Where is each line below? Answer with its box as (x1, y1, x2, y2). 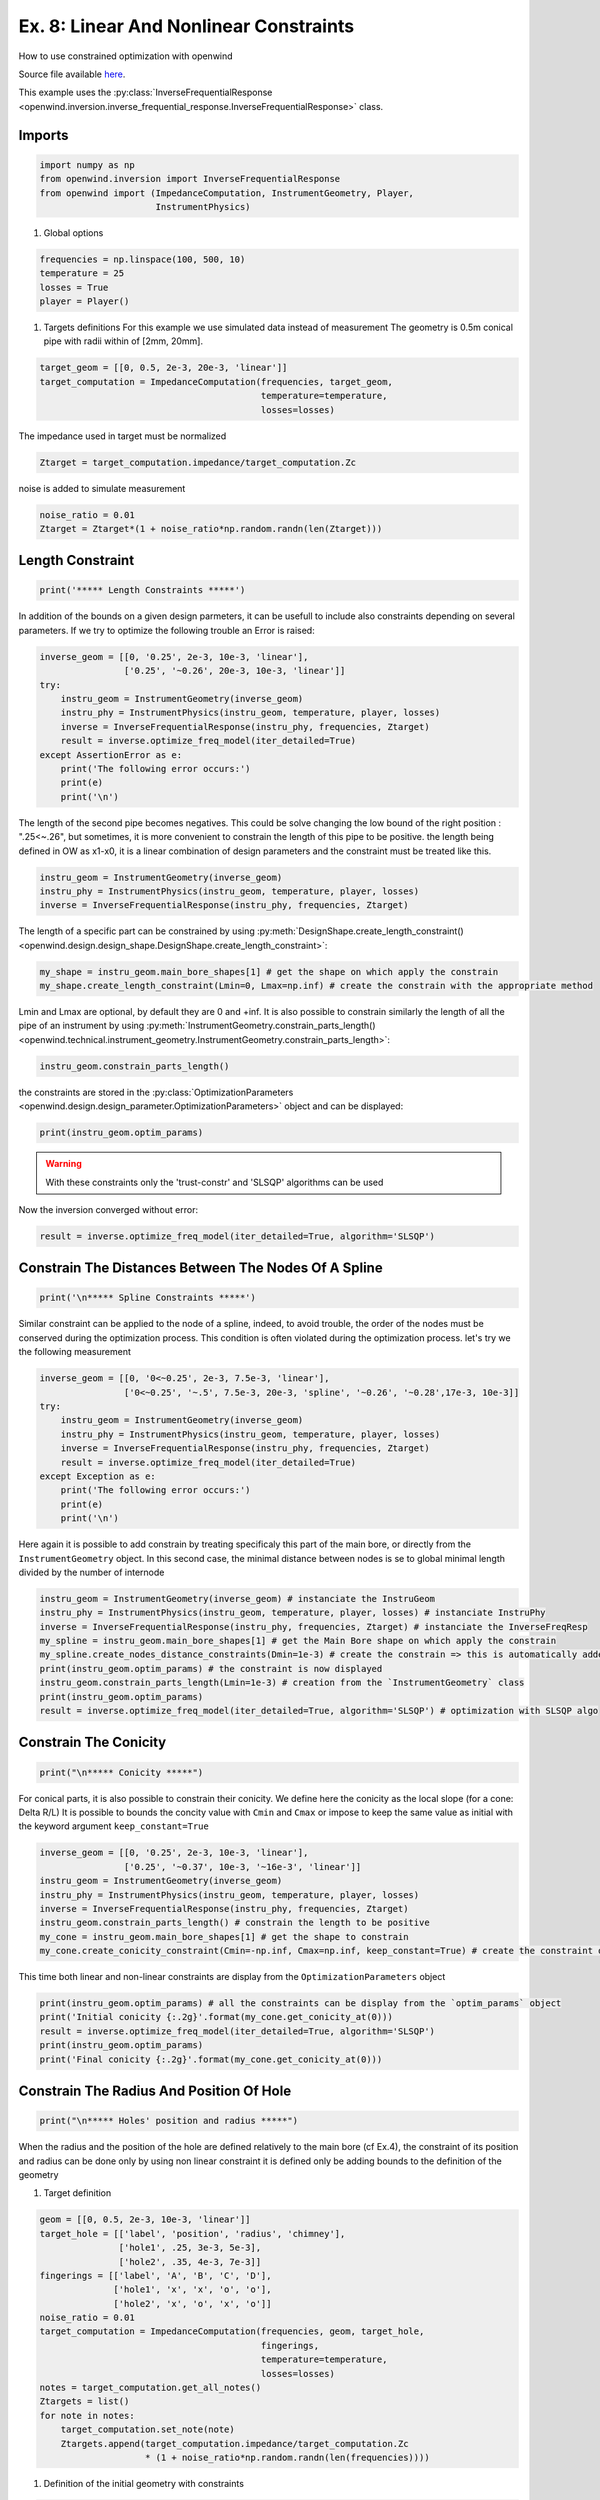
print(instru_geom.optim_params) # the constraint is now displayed (39, 1663, 383, 1674)
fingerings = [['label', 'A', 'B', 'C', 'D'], (39, 2270, 272, 2281)
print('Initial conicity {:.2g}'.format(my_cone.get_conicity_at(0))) (39, 2011, 394, 2023)
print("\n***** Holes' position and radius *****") (39, 2115, 299, 2127)
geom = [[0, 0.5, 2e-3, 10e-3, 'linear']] (39, 2214, 251, 2225)
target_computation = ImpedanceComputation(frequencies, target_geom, (39, 376, 394, 387)
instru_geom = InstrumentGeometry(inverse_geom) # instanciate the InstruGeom (39, 1593, 435, 1604)
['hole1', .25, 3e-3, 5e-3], (118, 2242, 262, 2254)
